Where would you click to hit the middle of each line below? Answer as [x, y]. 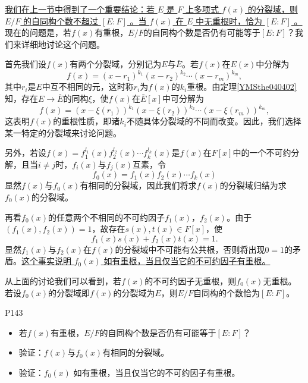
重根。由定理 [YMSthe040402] [242, 87]
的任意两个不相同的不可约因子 [107, 217]
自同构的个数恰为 [227, 292]
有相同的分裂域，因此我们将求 [138, 185]
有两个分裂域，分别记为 [116, 64]
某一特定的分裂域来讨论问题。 [63, 132]
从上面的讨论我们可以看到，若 [63, 280]
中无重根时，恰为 [229, 21]
